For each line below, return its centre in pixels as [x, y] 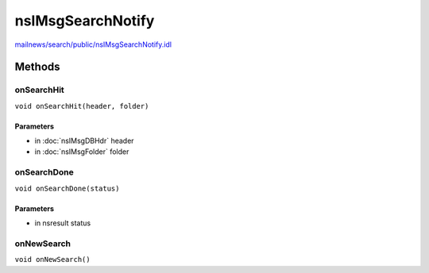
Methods [37, 67]
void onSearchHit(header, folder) [82, 106]
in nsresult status [63, 223]
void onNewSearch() [52, 260]
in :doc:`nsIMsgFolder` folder [82, 152]
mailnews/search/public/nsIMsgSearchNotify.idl [93, 44]
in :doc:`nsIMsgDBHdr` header [84, 141]
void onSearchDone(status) [67, 188]
